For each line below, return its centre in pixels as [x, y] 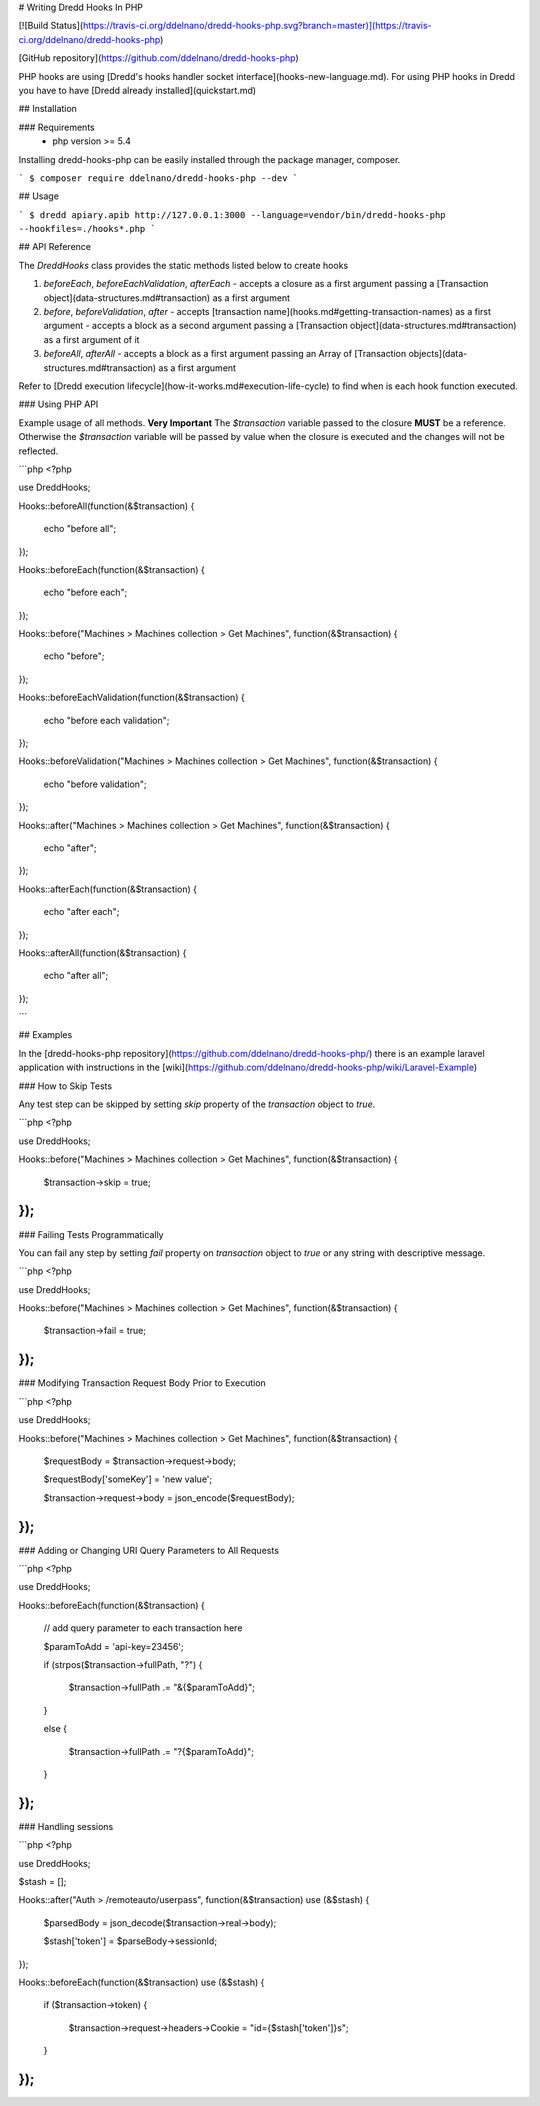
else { [55, 1729]
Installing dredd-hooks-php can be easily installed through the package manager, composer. [209, 159]
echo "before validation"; [95, 784]
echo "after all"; [76, 976]
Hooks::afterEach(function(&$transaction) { [108, 889]
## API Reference [55, 247]
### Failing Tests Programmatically [91, 1234]
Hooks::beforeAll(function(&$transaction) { [106, 506]
